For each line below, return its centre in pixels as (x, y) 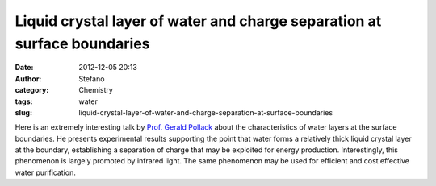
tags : (24, 101)
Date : (24, 68)
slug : (23, 112)
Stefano (92, 79)
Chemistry (96, 90)
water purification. (46, 172)
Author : (28, 79)
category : (32, 90)
